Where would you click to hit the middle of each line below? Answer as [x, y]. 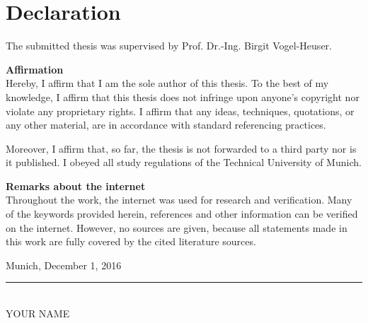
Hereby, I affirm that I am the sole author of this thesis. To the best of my [167, 83]
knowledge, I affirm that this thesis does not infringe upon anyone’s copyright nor [183, 96]
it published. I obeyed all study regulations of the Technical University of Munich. [184, 162]
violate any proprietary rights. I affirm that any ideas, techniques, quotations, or [180, 111]
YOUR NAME [38, 313]
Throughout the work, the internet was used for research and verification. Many [179, 200]
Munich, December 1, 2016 [64, 265]
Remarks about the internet [76, 186]
